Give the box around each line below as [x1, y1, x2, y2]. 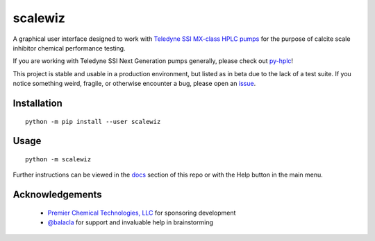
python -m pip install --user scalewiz [25, 118, 161, 125]
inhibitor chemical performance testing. [12, 44, 126, 52]
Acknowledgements [12, 189, 102, 201]
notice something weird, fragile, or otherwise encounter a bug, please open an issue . [12, 80, 256, 88]
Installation [12, 97, 62, 109]
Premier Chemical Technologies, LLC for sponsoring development [47, 208, 236, 217]
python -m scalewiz [25, 155, 92, 163]
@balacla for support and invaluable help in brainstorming [47, 218, 214, 226]
